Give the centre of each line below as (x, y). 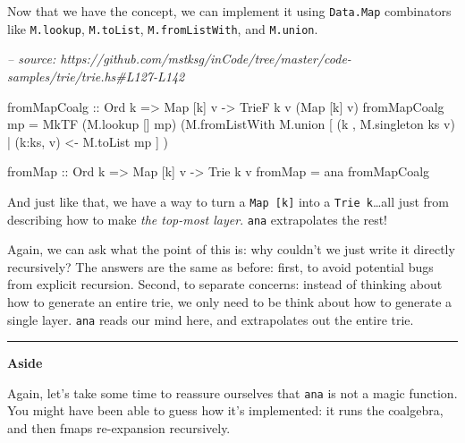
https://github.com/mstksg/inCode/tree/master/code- (206, 59)
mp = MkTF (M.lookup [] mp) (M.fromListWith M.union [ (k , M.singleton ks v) (231, 124)
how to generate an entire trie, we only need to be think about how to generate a (230, 301)
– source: (32, 59)
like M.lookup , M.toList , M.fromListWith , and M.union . (163, 28)
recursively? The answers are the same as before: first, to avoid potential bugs (220, 266)
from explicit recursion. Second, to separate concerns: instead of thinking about (225, 284)
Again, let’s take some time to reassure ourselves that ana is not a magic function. (232, 392)
